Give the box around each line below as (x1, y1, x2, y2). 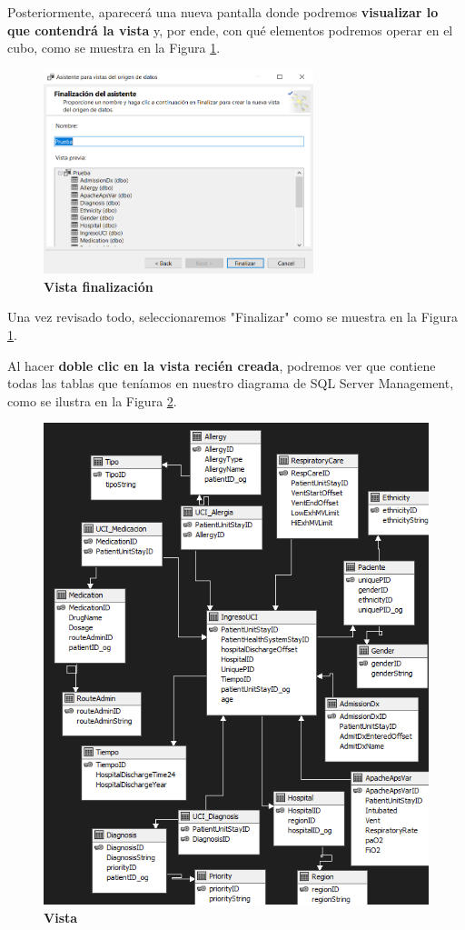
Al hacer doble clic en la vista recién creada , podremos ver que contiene (7, 355, 436, 375)
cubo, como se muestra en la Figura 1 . (7, 38, 221, 57)
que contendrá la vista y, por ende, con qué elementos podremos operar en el (7, 20, 453, 39)
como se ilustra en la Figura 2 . (7, 391, 177, 410)
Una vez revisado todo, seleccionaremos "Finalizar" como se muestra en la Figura (7, 307, 458, 326)
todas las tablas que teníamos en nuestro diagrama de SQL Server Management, (7, 374, 454, 393)
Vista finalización (44, 276, 153, 295)
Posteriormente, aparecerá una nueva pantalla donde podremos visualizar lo (7, 3, 439, 21)
